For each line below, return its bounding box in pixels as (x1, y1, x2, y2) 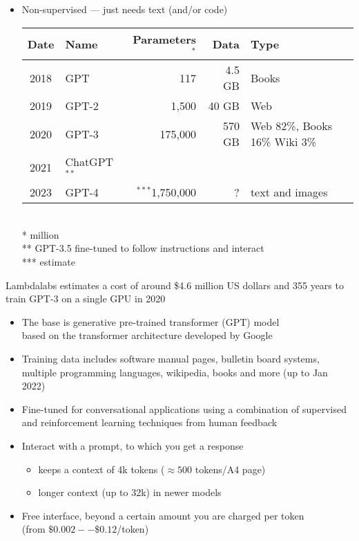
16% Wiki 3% (250, 134, 316, 150)
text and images (250, 184, 328, 201)
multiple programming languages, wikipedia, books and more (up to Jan (21, 365, 328, 379)
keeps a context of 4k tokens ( (38, 461, 165, 476)
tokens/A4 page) (195, 461, 266, 476)
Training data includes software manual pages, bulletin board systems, (21, 351, 320, 365)
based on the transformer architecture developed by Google (21, 328, 273, 342)
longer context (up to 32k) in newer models (38, 485, 222, 499)
